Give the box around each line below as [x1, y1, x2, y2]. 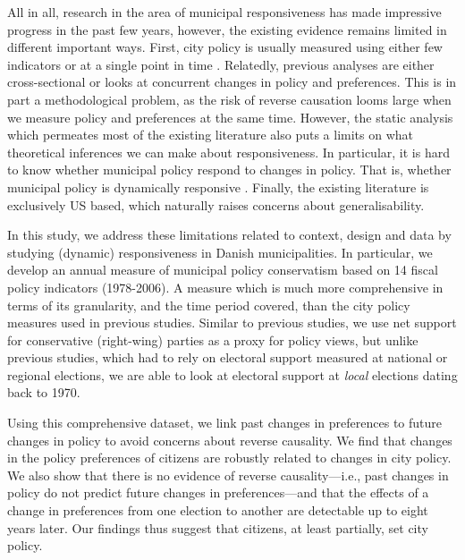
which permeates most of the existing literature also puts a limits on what [7, 125, 413, 144]
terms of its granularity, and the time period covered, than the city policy [7, 295, 410, 314]
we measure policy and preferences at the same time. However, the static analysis [7, 107, 453, 126]
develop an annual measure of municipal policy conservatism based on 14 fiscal [7, 260, 438, 279]
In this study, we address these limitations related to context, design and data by [7, 225, 452, 244]
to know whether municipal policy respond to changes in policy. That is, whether [7, 160, 452, 179]
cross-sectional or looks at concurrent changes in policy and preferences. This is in [7, 72, 457, 91]
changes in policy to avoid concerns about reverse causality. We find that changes [7, 430, 452, 449]
